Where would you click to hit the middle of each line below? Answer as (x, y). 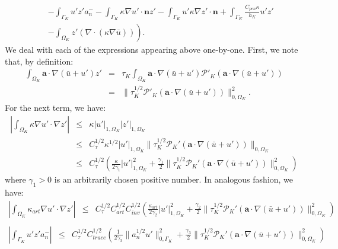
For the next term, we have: (55, 108)
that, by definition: (39, 61)
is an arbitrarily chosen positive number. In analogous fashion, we (174, 179)
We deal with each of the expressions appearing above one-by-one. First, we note (152, 49)
